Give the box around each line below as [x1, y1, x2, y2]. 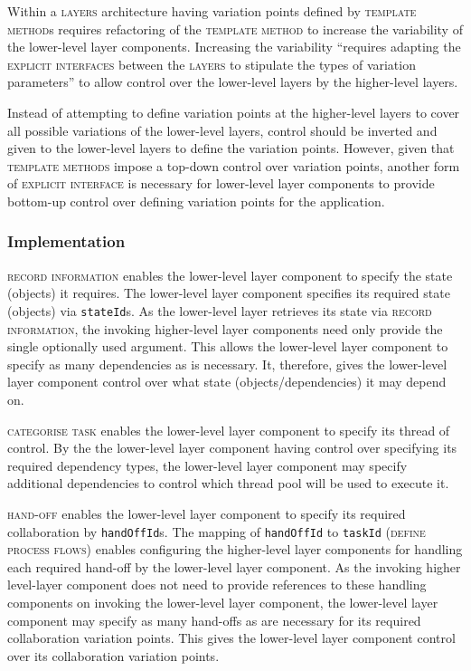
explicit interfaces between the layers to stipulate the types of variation [7, 54, 416, 73]
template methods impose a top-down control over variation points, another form [7, 156, 460, 175]
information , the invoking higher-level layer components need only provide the [7, 319, 443, 338]
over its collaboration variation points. [7, 646, 220, 665]
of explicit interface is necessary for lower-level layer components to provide [7, 174, 435, 193]
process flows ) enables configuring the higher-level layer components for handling [7, 540, 463, 559]
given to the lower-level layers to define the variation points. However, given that [7, 139, 455, 158]
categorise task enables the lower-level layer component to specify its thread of [7, 420, 450, 439]
